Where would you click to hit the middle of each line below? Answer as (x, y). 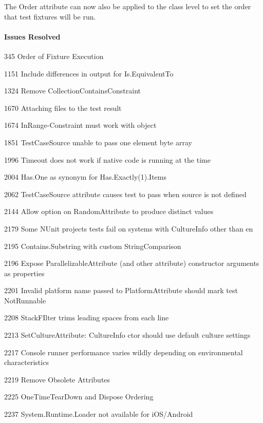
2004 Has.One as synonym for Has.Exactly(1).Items (85, 177)
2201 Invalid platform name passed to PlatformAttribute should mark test (121, 290)
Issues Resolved (32, 36)
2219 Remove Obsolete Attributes (57, 379)
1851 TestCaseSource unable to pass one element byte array (98, 142)
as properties (24, 273)
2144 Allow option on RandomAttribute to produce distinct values (109, 211)
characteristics (26, 362)
